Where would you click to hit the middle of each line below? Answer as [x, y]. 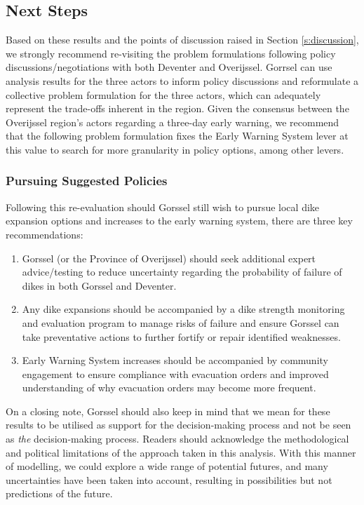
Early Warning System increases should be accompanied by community [175, 360]
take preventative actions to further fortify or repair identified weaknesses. [181, 336]
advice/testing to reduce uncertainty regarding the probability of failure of [182, 272]
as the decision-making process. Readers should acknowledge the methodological [177, 439]
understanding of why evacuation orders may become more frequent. [169, 388]
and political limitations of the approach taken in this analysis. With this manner [181, 452]
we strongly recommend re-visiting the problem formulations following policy [171, 53]
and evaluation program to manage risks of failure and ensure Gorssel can [181, 322]
